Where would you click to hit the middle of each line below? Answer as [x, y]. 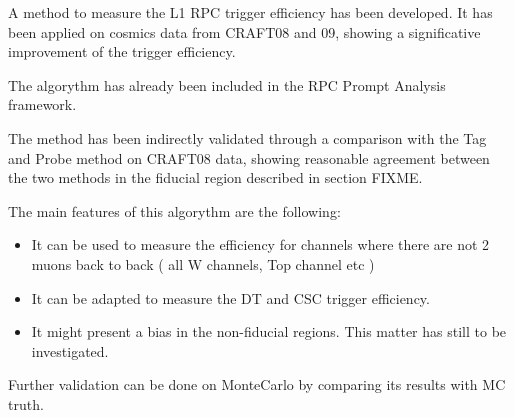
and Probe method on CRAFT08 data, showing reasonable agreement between [249, 157]
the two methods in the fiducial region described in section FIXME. [215, 177]
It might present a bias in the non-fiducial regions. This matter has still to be [269, 331]
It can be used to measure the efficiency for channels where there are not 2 [260, 244]
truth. [26, 403]
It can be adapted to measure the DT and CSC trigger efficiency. [230, 297]
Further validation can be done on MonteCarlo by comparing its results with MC [257, 384]
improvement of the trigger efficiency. [122, 51]
